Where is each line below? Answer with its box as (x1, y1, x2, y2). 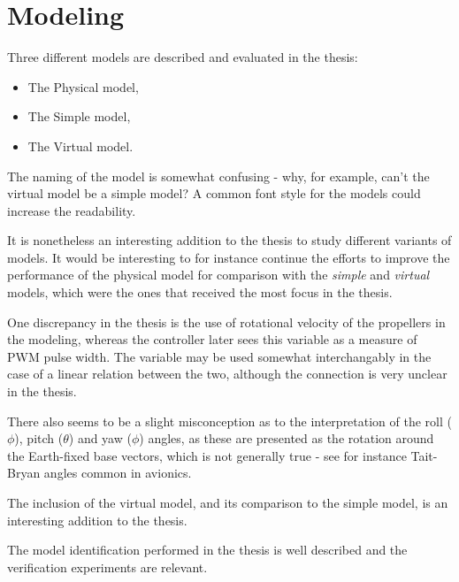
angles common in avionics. (43, 463, 192, 482)
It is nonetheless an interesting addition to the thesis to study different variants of (7, 231, 452, 249)
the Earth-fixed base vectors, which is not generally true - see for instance (7, 446, 407, 464)
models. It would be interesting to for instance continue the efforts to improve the (7, 248, 450, 266)
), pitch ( (14, 429, 64, 448)
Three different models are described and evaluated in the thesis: (7, 48, 358, 66)
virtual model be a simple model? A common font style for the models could (7, 184, 421, 203)
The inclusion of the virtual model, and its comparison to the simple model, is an (7, 494, 448, 511)
